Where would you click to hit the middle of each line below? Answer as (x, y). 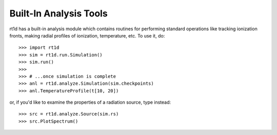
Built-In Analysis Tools (58, 13)
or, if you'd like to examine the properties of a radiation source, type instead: (90, 102)
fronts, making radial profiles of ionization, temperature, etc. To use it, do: (87, 35)
